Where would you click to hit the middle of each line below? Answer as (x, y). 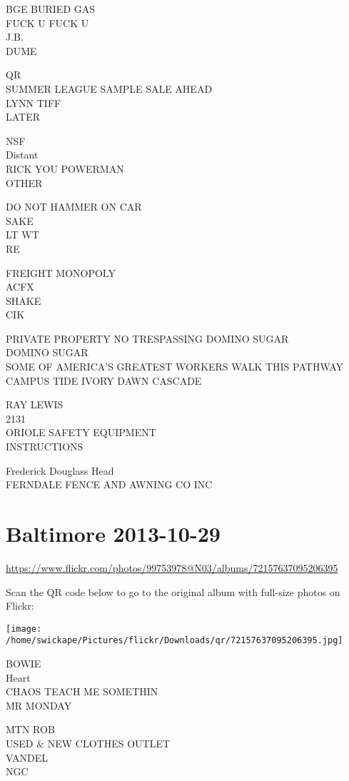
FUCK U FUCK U (47, 22)
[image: (24, 629)
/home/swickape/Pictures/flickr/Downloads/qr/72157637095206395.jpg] (174, 641)
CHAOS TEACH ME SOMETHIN (82, 691)
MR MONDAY (39, 705)
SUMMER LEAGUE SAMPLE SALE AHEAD (109, 88)
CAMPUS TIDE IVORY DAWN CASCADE (104, 380)
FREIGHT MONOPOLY (61, 272)
